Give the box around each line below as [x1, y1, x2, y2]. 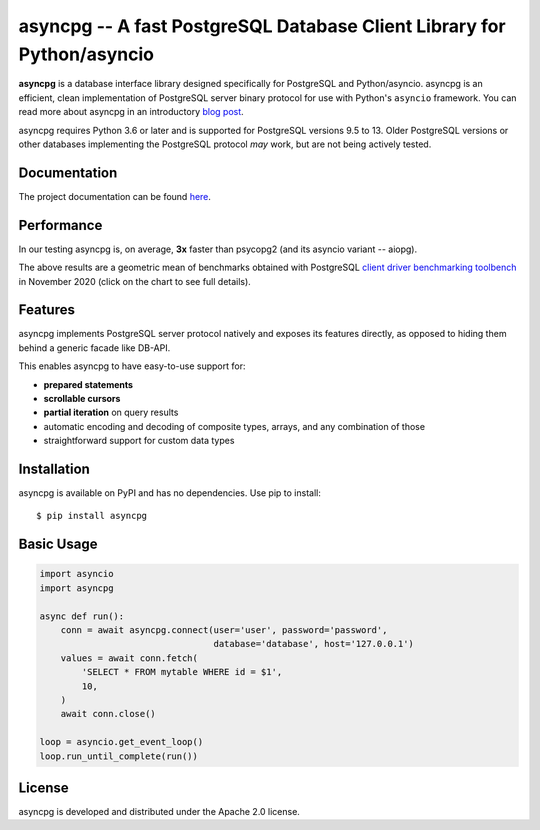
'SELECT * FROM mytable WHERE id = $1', [81, 666, 283, 678]
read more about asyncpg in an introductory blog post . [18, 106, 244, 118]
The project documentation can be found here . [18, 190, 212, 202]
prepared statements [43, 378, 134, 390]
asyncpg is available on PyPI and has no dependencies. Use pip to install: [18, 487, 322, 499]
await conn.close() [60, 708, 157, 720]
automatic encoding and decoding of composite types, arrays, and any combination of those [43, 420, 425, 432]
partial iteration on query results [43, 406, 179, 419]
